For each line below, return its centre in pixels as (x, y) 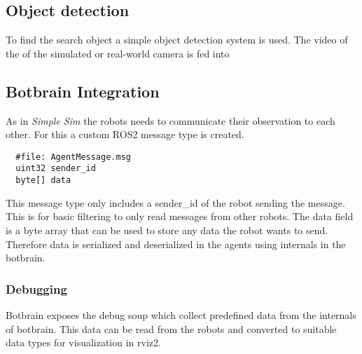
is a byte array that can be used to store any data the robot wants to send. (167, 230)
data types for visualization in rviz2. (83, 342)
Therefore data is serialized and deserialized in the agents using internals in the (176, 244)
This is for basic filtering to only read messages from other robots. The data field (180, 216)
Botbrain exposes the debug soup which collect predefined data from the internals (181, 314)
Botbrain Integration (83, 91)
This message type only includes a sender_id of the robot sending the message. (175, 202)
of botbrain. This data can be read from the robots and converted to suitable (171, 328)
